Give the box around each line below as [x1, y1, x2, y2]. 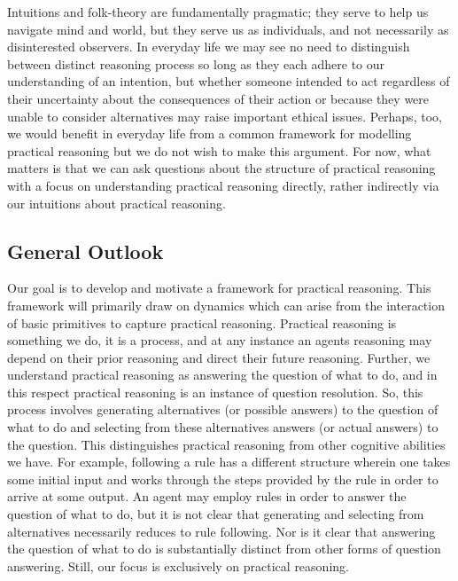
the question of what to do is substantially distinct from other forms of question [7, 539, 441, 558]
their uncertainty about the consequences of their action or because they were [7, 89, 430, 107]
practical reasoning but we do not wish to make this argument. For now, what [7, 141, 431, 160]
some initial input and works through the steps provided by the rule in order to [7, 469, 439, 488]
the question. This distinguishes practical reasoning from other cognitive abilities [7, 435, 446, 453]
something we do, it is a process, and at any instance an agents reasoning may [7, 331, 432, 349]
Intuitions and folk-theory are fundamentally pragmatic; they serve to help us [7, 3, 429, 20]
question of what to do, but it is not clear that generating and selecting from [7, 505, 424, 523]
